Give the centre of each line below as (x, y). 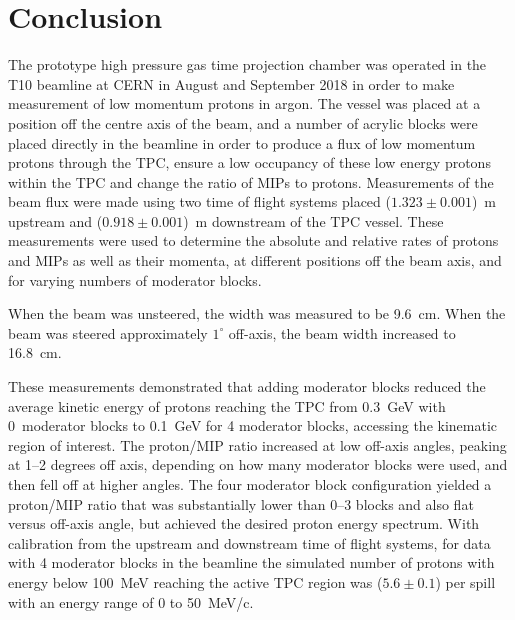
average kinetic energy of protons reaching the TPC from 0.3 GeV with (227, 405)
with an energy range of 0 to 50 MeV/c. (131, 601)
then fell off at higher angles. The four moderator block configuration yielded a (250, 484)
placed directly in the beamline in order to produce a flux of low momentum (242, 142)
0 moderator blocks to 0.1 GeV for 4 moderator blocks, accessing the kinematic (253, 425)
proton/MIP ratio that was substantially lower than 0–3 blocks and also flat (241, 503)
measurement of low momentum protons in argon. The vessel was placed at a (244, 103)
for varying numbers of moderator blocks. (135, 279)
